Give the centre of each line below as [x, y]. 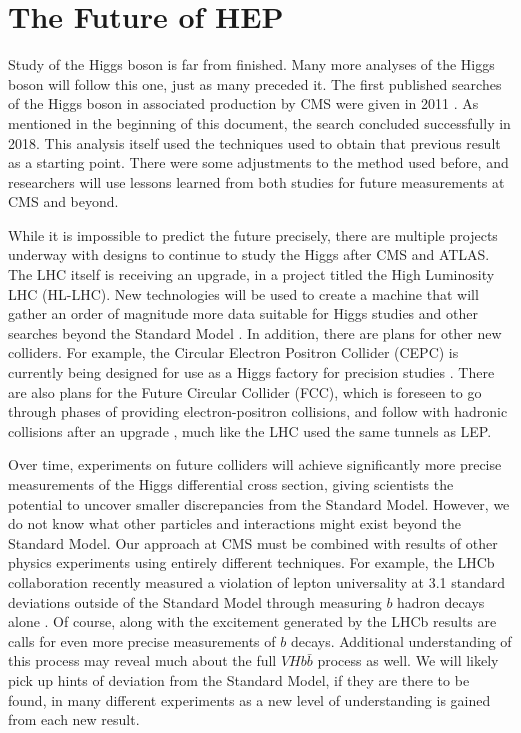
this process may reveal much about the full [142, 660]
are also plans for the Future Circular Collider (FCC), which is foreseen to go [245, 391]
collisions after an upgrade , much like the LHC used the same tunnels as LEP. [250, 430]
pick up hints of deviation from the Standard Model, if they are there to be [239, 679]
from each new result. [74, 719]
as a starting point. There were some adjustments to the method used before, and [258, 162]
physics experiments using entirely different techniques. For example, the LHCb [251, 562]
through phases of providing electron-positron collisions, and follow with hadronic [258, 411]
